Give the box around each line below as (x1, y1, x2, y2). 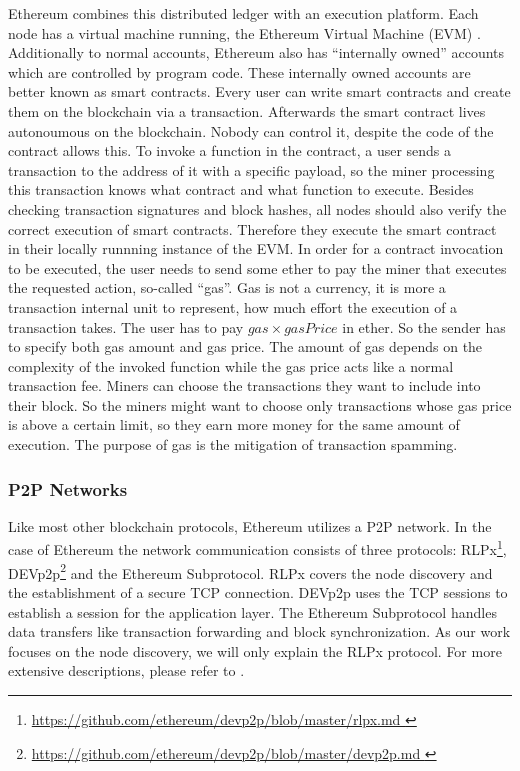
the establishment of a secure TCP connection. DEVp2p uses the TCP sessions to (8, 581, 508, 602)
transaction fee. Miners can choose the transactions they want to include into (8, 375, 481, 396)
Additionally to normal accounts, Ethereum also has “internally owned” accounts (8, 42, 505, 63)
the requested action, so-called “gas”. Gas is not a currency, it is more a (8, 277, 446, 298)
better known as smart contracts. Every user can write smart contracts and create (8, 81, 511, 102)
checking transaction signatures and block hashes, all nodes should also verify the (8, 198, 507, 219)
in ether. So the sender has (342, 316, 506, 337)
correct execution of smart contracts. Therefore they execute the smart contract (8, 218, 497, 239)
